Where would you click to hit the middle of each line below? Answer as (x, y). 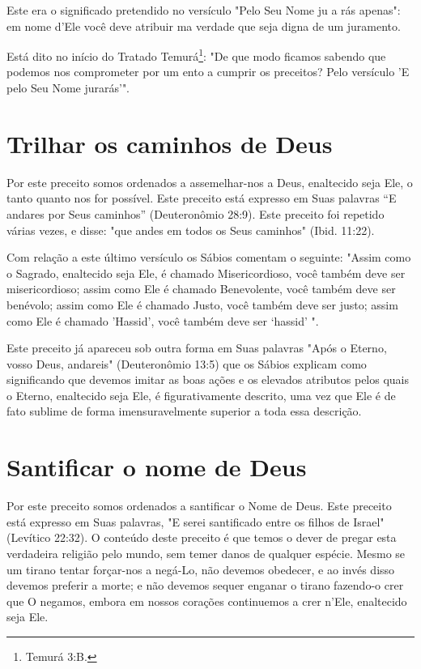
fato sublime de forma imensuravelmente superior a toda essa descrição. (184, 411)
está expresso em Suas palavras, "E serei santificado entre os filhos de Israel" (196, 521)
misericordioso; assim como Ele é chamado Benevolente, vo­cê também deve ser (201, 289)
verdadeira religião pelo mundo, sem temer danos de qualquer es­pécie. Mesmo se (206, 553)
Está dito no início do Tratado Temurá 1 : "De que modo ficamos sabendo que (196, 55)
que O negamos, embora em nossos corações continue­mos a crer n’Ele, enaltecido (207, 601)
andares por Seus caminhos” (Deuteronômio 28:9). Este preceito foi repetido (196, 213)
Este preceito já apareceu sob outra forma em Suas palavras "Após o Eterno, (197, 348)
